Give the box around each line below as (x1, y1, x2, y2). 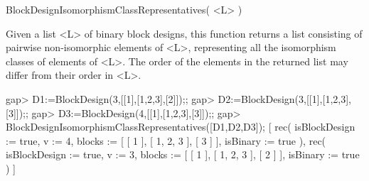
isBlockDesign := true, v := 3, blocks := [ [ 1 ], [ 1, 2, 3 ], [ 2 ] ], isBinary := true (6, 147, 360, 162)
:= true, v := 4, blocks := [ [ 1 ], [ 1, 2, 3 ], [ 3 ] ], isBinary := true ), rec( (6, 133, 326, 148)
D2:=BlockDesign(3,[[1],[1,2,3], (218, 91, 351, 106)
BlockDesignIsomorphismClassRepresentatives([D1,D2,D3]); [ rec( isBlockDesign (6, 119, 355, 134)
